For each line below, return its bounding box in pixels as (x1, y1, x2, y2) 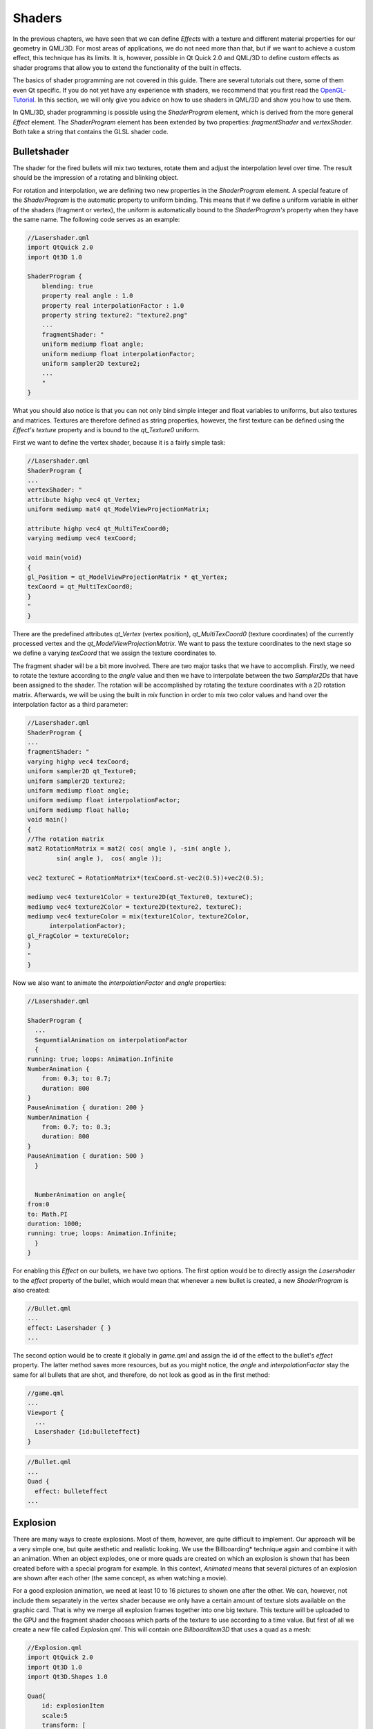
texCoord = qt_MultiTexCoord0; (27, 583, 134, 591)
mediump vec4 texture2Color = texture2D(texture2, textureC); (27, 903, 242, 911)
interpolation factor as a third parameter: (12, 701, 128, 709)
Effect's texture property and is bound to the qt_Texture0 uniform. (12, 425, 200, 434)
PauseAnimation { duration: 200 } (27, 1104, 144, 1111)
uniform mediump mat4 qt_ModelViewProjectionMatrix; (27, 506, 210, 513)
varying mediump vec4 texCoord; (27, 535, 137, 542)
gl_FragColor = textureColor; (27, 932, 130, 940)
